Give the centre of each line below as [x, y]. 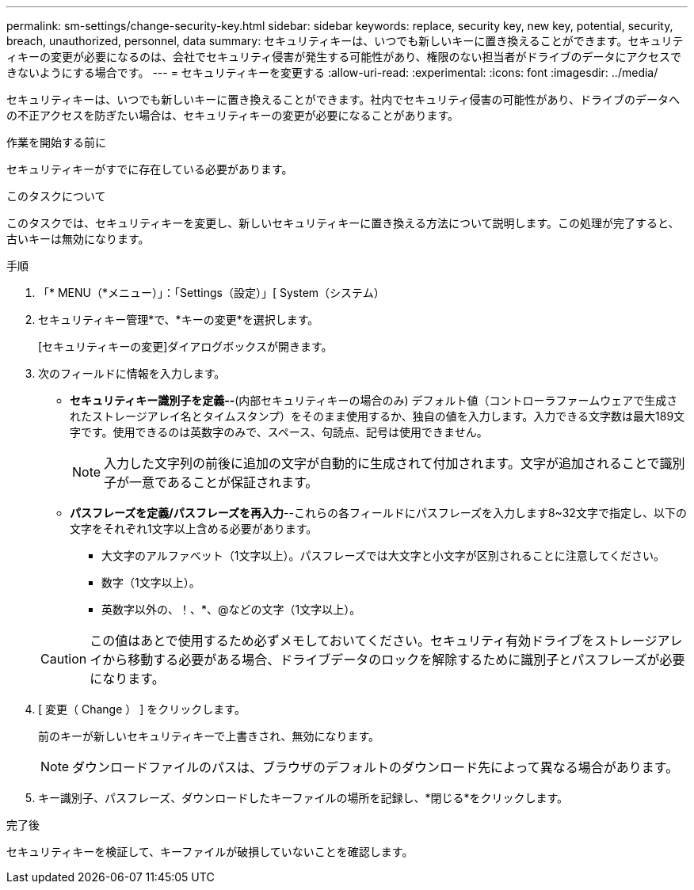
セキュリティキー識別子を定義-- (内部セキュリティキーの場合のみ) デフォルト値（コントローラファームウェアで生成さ [374, 400]
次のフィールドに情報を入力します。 [132, 373]
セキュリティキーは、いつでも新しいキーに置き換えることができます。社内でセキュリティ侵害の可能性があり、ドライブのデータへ [343, 99]
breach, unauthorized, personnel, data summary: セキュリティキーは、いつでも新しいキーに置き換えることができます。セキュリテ [345, 41]
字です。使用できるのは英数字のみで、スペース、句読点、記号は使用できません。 [279, 432]
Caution [64, 659]
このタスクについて [56, 196]
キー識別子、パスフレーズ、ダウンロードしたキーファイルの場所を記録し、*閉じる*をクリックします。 [303, 798]
